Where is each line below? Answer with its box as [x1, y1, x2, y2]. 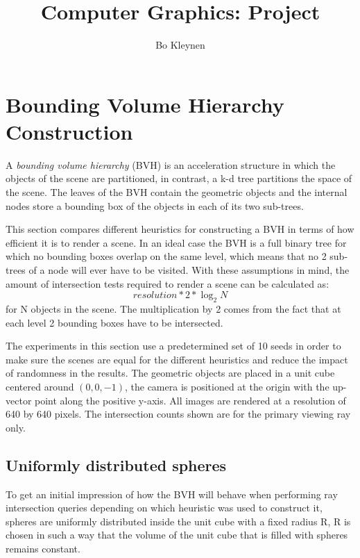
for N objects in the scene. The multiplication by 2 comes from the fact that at [6, 301, 341, 315]
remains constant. [6, 541, 80, 555]
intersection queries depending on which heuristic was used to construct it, [6, 500, 323, 515]
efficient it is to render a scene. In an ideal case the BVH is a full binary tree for [6, 235, 347, 249]
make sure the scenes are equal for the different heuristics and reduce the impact [6, 352, 348, 366]
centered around [6, 379, 74, 393]
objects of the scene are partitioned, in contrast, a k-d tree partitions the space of [6, 171, 352, 186]
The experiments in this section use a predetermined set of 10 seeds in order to [6, 338, 341, 353]
